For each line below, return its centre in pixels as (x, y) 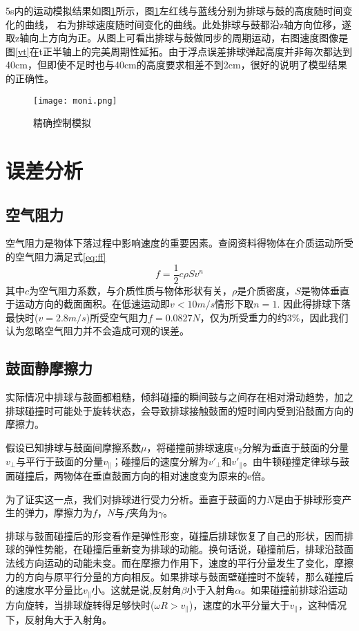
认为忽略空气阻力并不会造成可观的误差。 (97, 331)
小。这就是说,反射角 (136, 590)
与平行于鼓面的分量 (60, 461)
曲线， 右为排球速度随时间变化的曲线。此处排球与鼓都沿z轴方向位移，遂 (188, 24)
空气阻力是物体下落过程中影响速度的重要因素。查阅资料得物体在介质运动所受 (179, 243)
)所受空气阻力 (117, 317)
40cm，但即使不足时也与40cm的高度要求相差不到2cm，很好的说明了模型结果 (176, 65)
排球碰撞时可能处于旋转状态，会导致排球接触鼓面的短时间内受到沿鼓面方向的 (179, 410)
